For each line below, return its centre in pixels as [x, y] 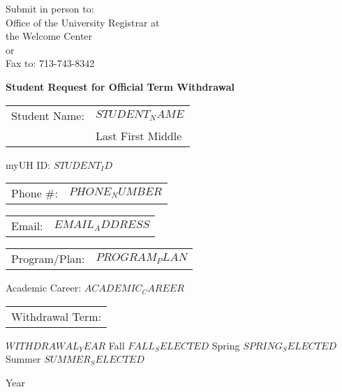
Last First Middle [139, 135]
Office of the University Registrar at [83, 22]
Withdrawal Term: [56, 316]
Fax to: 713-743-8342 [50, 63]
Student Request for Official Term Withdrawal [120, 86]
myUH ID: [28, 164]
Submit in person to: [50, 8]
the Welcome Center [49, 36]
